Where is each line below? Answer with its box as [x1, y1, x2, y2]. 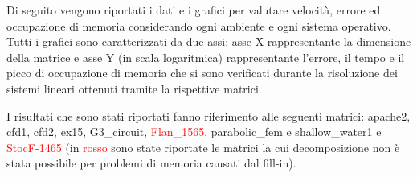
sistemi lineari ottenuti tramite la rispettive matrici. [6, 80, 262, 97]
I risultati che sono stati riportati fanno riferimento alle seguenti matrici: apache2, [6, 107, 411, 124]
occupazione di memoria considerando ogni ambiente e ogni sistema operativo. [6, 17, 391, 34]
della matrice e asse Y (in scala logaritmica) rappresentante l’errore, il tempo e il [6, 48, 405, 65]
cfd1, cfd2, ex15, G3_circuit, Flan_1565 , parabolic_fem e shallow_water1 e [6, 123, 382, 140]
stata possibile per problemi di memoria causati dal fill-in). [6, 154, 296, 171]
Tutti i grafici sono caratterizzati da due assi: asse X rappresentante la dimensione [6, 33, 411, 50]
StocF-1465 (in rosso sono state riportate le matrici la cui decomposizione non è [6, 138, 400, 155]
